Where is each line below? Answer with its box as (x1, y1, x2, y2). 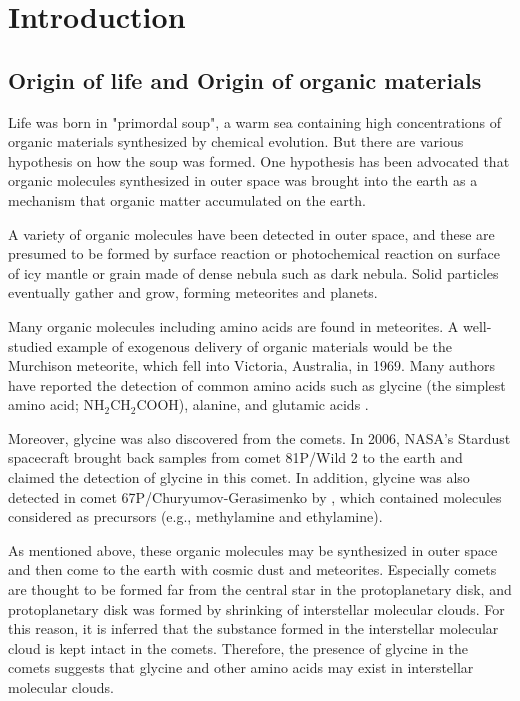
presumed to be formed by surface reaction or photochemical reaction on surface (8, 243, 501, 264)
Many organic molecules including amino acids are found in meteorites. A (8, 315, 459, 336)
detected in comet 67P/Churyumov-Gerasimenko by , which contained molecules (8, 486, 502, 507)
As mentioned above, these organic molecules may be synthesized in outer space (8, 539, 498, 560)
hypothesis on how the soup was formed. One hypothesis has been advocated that (8, 150, 510, 171)
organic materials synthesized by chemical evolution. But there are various (8, 131, 464, 152)
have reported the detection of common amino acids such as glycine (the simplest (8, 374, 506, 395)
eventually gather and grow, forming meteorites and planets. (8, 282, 378, 303)
